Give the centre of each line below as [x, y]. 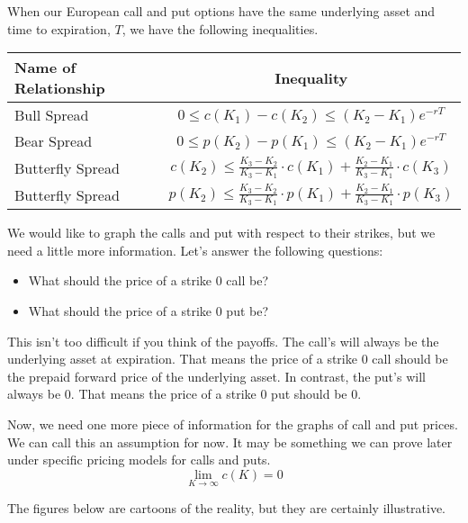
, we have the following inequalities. [220, 28]
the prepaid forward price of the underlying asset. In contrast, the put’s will [216, 376]
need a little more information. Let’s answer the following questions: [195, 250]
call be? [247, 280]
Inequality [311, 77]
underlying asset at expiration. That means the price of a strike [182, 359]
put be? [247, 310]
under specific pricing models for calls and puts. [139, 460]
